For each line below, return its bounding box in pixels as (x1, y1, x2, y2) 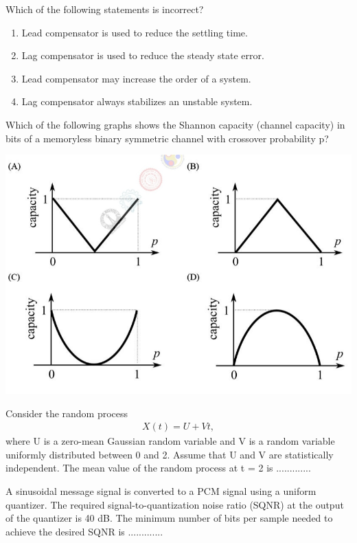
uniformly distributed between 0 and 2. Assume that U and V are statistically (5, 447, 334, 461)
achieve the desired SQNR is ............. (5, 524, 163, 538)
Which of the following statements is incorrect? (5, 2, 204, 16)
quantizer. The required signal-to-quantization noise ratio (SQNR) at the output (5, 497, 344, 511)
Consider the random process (5, 406, 128, 420)
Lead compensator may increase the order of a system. (21, 71, 251, 85)
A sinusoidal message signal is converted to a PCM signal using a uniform (5, 484, 316, 498)
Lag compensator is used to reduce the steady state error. (21, 48, 264, 63)
